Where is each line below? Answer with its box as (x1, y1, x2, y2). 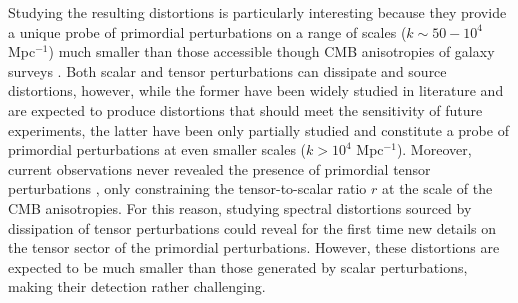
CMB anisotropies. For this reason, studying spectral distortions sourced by (8, 197, 472, 218)
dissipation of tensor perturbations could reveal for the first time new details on (8, 217, 496, 238)
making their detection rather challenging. (8, 276, 266, 297)
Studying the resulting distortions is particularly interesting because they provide (8, 2, 507, 22)
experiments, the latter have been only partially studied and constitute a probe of (8, 119, 509, 140)
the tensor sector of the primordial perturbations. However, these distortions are (8, 237, 500, 258)
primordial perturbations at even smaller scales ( (8, 139, 307, 160)
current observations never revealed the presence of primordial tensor (8, 158, 431, 179)
